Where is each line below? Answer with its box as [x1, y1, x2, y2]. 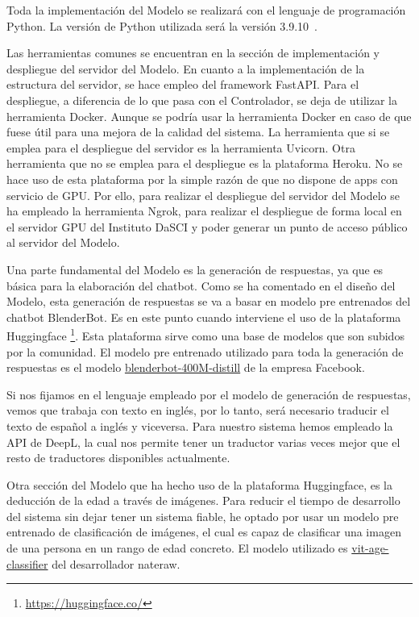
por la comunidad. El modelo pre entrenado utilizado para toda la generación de [6, 343, 404, 360]
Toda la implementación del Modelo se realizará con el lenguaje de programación [6, 2, 406, 18]
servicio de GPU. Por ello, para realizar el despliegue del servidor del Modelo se [6, 186, 400, 203]
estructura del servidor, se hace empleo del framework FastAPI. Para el [6, 76, 359, 93]
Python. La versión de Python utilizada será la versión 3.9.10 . [6, 17, 317, 34]
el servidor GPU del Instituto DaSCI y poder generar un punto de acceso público [6, 218, 408, 235]
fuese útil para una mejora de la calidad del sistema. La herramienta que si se [6, 123, 390, 140]
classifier [6, 555, 48, 572]
